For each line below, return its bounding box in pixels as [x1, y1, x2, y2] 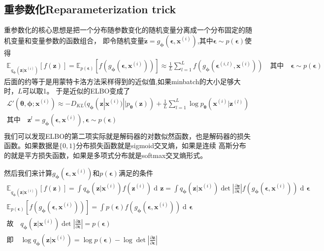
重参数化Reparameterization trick [4, 1, 176, 17]
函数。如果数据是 [4, 140, 59, 151]
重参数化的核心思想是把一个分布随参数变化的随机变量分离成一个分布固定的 [4, 25, 245, 35]
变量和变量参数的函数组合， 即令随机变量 [10, 35, 144, 45]
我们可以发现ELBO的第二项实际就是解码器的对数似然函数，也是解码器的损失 [4, 130, 251, 141]
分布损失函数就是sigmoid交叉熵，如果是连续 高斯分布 [76, 140, 246, 151]
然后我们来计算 [4, 167, 52, 178]
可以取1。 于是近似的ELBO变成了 [22, 86, 130, 96]
